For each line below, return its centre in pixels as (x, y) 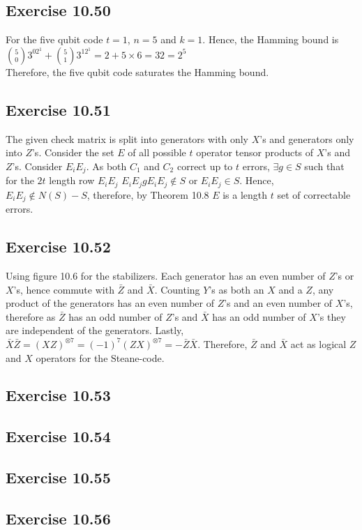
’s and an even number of (278, 303)
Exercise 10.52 (58, 247)
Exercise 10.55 (58, 477)
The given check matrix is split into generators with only (127, 138)
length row (72, 180)
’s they (331, 316)
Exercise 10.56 (58, 518)
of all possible (157, 152)
